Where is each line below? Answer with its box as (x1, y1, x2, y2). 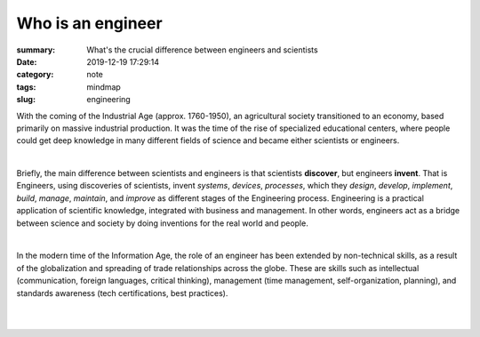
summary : (16, 44, 56, 55)
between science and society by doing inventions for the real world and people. (16, 218, 308, 229)
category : (16, 69, 54, 80)
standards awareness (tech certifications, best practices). (16, 287, 228, 298)
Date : (16, 56, 37, 67)
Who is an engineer (16, 13, 164, 33)
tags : (16, 81, 36, 92)
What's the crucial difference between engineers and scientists (86, 44, 319, 55)
